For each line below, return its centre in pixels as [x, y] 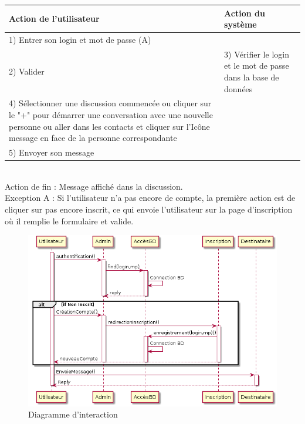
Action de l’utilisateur [54, 18]
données [238, 88]
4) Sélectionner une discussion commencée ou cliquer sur [110, 103]
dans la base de [252, 77]
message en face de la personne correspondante [93, 138]
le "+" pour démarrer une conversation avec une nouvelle [111, 115]
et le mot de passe [257, 65]
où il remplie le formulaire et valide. [69, 221]
